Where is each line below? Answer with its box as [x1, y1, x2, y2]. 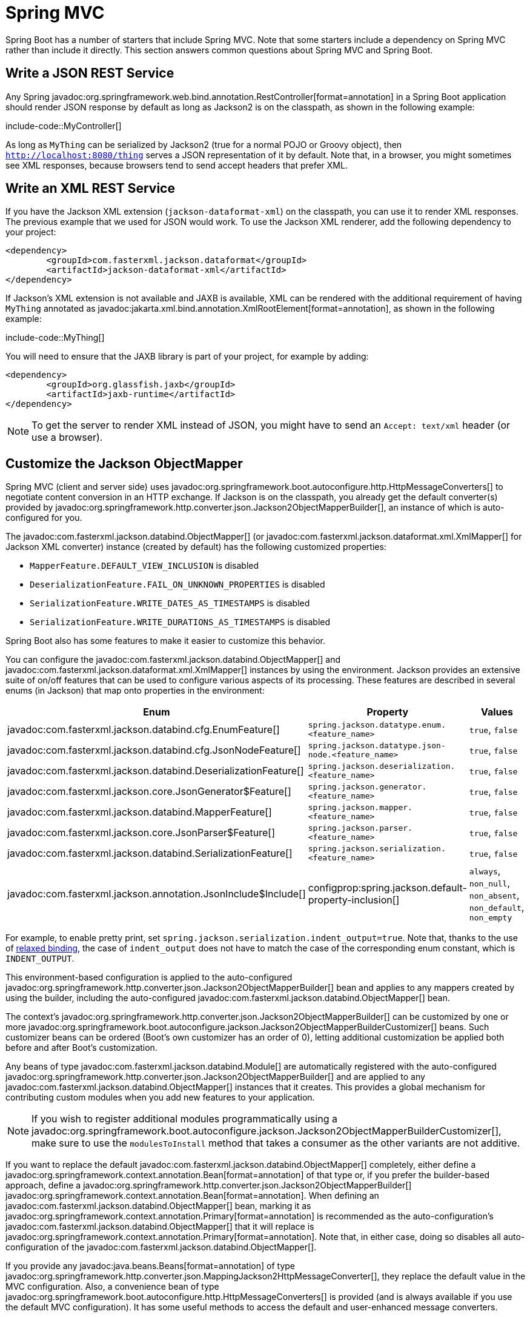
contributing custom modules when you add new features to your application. [5, 1092, 315, 1103]
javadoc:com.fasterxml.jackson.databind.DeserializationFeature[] [7, 765, 304, 777]
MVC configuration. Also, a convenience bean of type [5, 1281, 219, 1292]
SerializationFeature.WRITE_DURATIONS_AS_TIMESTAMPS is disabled [30, 617, 331, 628]
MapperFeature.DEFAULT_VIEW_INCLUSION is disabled [30, 560, 259, 571]
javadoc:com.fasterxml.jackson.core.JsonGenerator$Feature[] [7, 785, 291, 798]
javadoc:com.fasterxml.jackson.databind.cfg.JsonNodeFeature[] [7, 744, 301, 757]
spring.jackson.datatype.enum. [308, 720, 446, 730]
